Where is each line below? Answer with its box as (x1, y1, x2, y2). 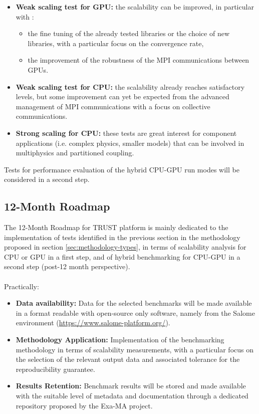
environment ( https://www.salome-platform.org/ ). (16, 317, 170, 328)
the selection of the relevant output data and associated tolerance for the (16, 354, 240, 364)
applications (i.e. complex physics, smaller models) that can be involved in (16, 137, 244, 148)
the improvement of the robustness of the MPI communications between (28, 55, 249, 65)
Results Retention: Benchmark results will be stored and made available (16, 380, 246, 391)
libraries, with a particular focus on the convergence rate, (28, 38, 204, 48)
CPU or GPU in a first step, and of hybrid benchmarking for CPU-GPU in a (4, 251, 240, 262)
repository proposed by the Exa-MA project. (16, 400, 153, 410)
